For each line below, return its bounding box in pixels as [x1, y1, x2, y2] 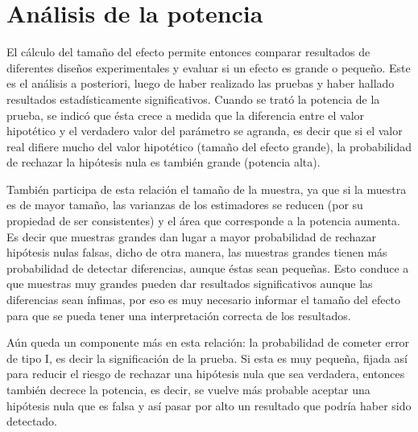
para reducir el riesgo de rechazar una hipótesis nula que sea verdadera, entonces [6, 365, 405, 382]
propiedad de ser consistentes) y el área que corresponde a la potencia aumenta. [6, 212, 400, 229]
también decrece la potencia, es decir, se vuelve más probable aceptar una [6, 381, 370, 397]
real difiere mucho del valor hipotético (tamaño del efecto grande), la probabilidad [6, 138, 412, 154]
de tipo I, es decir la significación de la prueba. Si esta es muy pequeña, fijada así [6, 349, 408, 366]
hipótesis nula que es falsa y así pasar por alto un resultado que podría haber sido [6, 397, 412, 413]
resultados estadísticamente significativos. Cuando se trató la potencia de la [6, 90, 380, 107]
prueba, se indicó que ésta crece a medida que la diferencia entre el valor [6, 106, 365, 123]
